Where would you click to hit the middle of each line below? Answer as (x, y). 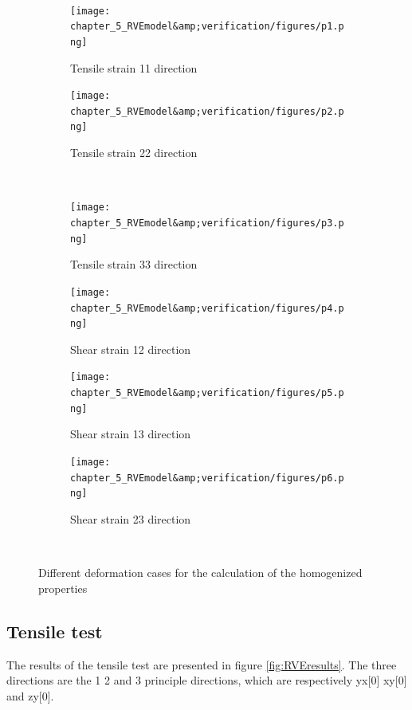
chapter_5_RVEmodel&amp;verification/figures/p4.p (207, 308)
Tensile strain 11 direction (134, 67)
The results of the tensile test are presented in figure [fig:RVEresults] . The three (202, 664)
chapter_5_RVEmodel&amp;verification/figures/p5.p (207, 393)
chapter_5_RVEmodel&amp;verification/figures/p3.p (207, 223)
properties (63, 588)
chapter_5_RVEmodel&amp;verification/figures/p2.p (207, 111)
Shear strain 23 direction (131, 518)
